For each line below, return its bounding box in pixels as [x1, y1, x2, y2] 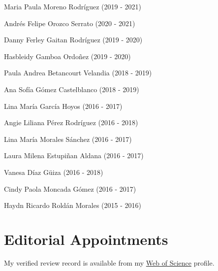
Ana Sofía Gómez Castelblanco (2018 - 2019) [4, 84, 139, 94]
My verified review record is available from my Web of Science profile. [4, 257, 215, 268]
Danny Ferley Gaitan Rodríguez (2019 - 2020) [4, 34, 143, 45]
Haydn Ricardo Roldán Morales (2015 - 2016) [4, 200, 141, 210]
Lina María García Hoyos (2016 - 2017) [4, 101, 123, 111]
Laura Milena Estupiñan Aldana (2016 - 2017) [4, 150, 144, 161]
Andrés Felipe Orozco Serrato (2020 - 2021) [4, 18, 135, 28]
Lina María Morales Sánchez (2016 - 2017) [4, 134, 132, 144]
